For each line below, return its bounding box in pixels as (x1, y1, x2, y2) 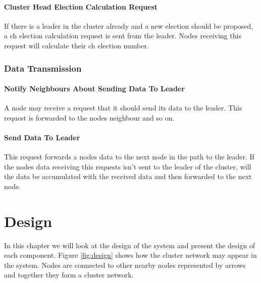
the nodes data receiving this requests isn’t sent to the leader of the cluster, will (4, 161, 251, 172)
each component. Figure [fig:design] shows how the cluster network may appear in (4, 250, 257, 260)
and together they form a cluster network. (4, 269, 134, 280)
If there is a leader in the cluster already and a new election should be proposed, (4, 20, 253, 31)
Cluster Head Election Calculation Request (4, 1, 158, 12)
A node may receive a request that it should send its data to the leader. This (4, 102, 242, 113)
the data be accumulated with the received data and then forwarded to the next (4, 171, 252, 182)
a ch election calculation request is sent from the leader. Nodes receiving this (4, 30, 241, 41)
